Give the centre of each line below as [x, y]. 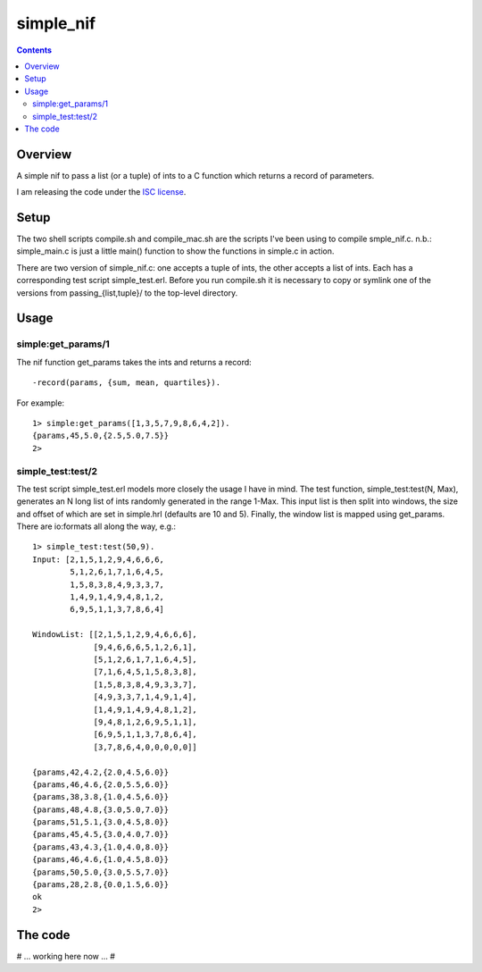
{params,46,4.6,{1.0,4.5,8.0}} [101, 859]
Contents [34, 50]
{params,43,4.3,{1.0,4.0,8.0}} [101, 847]
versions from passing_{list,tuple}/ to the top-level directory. [127, 293]
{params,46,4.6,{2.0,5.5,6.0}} [101, 784]
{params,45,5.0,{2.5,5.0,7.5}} [101, 436]
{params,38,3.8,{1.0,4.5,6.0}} [101, 797]
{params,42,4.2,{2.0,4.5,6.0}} [101, 772]
